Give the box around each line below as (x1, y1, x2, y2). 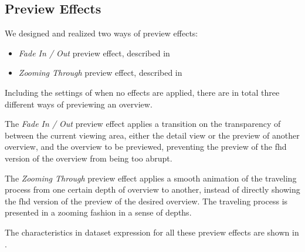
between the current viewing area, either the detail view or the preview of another (5, 129, 300, 141)
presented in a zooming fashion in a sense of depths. (5, 206, 192, 219)
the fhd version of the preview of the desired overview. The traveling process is (5, 194, 288, 207)
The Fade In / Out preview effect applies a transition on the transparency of (5, 117, 281, 130)
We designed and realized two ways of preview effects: (5, 27, 198, 39)
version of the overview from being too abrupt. (5, 152, 172, 164)
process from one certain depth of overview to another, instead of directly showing (5, 183, 300, 196)
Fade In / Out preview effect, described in (18, 46, 170, 59)
